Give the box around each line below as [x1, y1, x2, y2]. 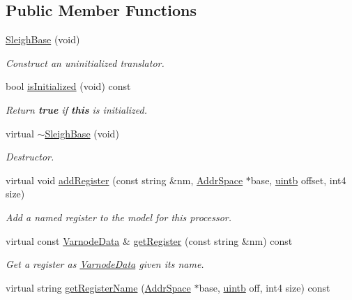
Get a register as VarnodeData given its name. [6, 257, 204, 271]
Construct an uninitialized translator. [6, 55, 164, 70]
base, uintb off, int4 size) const [199, 280, 330, 294]
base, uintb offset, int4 [250, 172, 346, 187]
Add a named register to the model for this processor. [6, 209, 232, 224]
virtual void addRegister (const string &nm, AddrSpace [6, 172, 243, 187]
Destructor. [6, 149, 54, 164]
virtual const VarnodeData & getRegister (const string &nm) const [6, 233, 293, 248]
